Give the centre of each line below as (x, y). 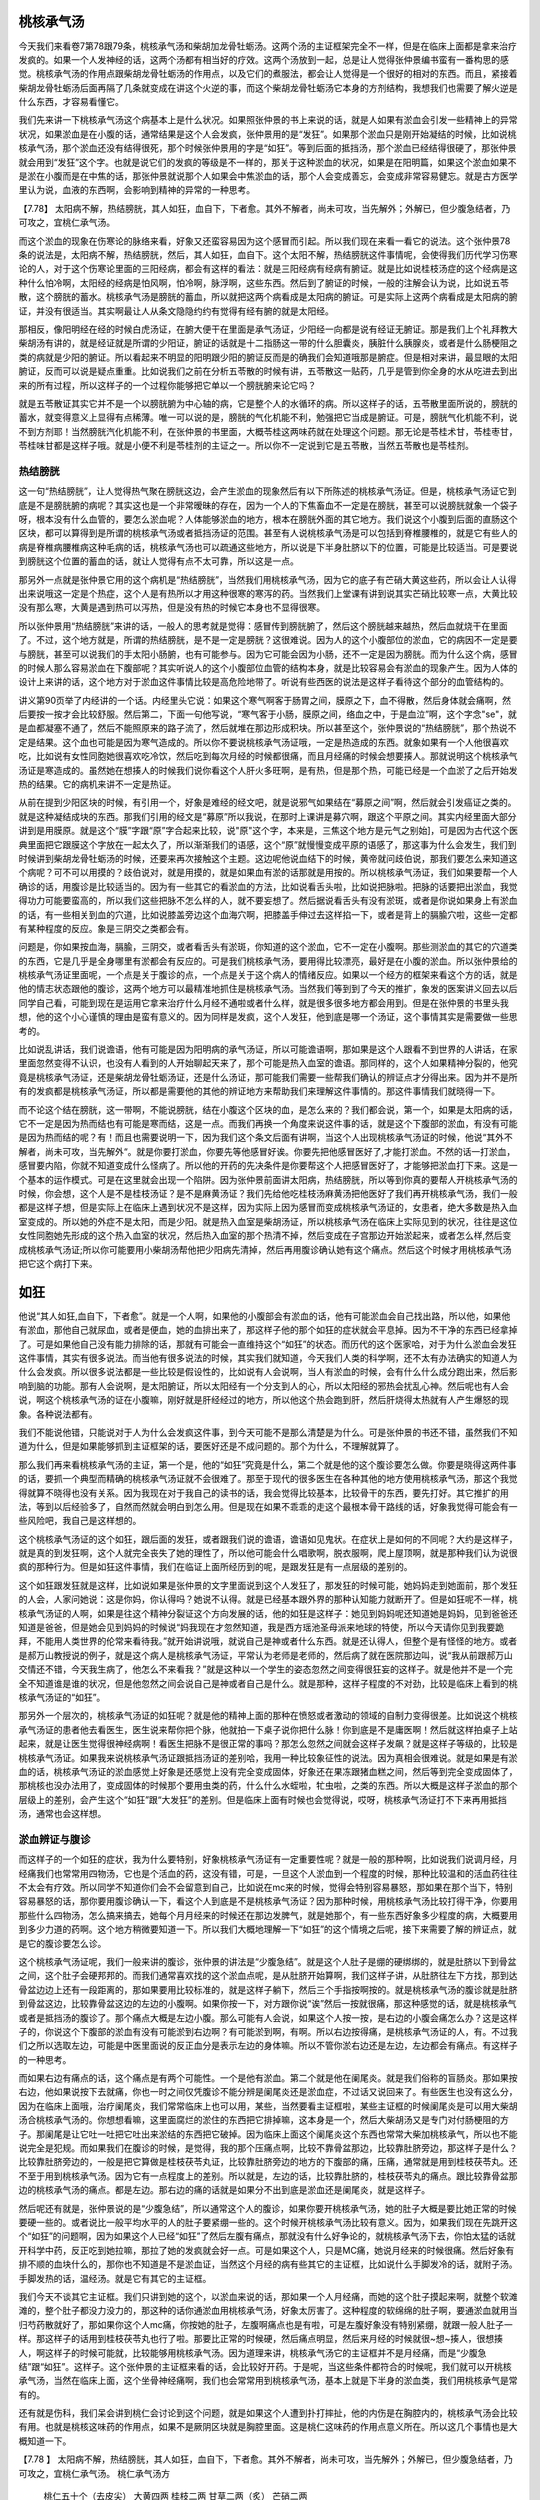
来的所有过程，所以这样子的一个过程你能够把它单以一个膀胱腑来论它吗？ (167, 385)
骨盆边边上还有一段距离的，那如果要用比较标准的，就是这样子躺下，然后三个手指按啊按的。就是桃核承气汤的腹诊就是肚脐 (268, 1989)
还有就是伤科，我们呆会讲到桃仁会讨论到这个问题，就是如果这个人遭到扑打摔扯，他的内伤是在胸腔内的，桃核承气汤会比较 (268, 2413)
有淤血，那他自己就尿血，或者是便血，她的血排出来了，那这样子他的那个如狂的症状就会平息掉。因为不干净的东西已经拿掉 (268, 1330)
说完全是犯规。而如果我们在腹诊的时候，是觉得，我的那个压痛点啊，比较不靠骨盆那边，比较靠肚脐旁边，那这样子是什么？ (268, 2148)
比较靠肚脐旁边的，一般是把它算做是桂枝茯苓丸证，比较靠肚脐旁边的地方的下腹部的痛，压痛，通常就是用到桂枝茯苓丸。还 (268, 2162)
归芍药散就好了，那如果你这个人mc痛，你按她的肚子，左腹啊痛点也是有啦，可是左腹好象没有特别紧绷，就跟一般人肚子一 (266, 2324)
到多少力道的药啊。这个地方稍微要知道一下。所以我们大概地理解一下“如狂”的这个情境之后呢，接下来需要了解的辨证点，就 (267, 1929)
